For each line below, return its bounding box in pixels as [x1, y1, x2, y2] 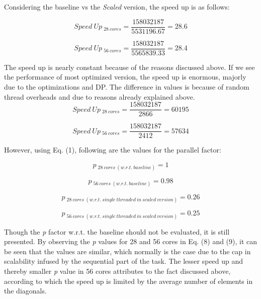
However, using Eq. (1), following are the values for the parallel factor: [4, 144, 221, 155]
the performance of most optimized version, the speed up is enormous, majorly [4, 71, 246, 82]
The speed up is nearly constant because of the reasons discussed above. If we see [4, 61, 255, 72]
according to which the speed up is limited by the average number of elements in [4, 275, 253, 286]
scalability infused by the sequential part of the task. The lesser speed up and [4, 256, 243, 266]
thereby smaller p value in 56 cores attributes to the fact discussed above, [4, 265, 231, 276]
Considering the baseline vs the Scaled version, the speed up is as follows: [4, 2, 230, 12]
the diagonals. [4, 285, 47, 296]
